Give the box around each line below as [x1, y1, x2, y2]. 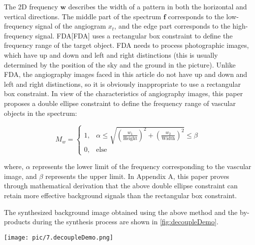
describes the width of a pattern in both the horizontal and [68, 1, 247, 11]
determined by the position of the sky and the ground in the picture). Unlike [4, 59, 236, 70]
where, [4, 161, 24, 172]
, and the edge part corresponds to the [114, 21, 230, 31]
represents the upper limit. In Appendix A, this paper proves [45, 171, 229, 181]
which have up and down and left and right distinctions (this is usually [4, 49, 218, 60]
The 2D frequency [4, 1, 58, 11]
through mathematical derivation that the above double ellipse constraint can [4, 180, 238, 191]
